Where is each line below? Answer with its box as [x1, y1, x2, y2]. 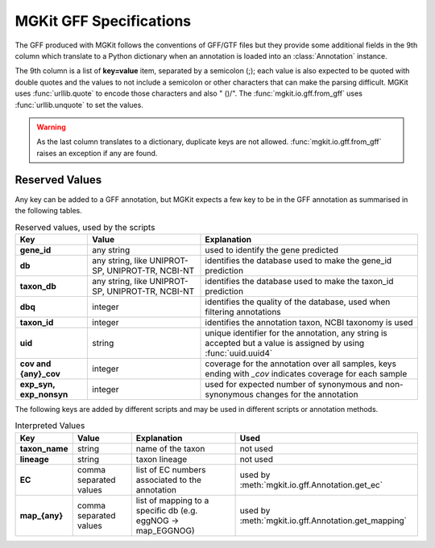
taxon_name [19, 443, 68, 454]
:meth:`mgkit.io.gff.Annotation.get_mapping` [239, 515, 407, 526]
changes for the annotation [255, 389, 358, 400]
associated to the [135, 474, 201, 485]
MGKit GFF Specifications [14, 12, 192, 30]
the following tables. [14, 205, 82, 215]
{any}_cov [19, 368, 60, 379]
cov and [19, 358, 52, 369]
